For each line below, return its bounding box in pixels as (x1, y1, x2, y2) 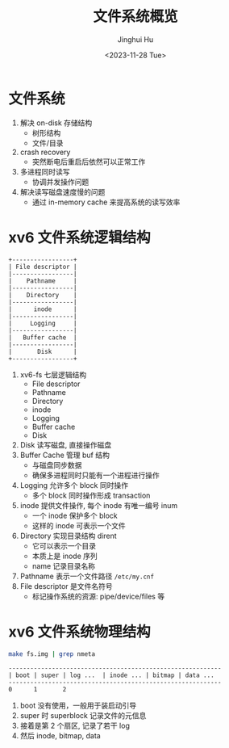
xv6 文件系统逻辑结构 (8, 228, 151, 246)
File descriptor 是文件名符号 (19, 581, 113, 590)
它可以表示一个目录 (31, 540, 97, 550)
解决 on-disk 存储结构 (19, 118, 93, 128)
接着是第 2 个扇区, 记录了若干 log (19, 721, 131, 731)
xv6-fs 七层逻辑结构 (19, 369, 87, 380)
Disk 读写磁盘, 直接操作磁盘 (19, 439, 112, 449)
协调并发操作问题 (31, 177, 90, 187)
